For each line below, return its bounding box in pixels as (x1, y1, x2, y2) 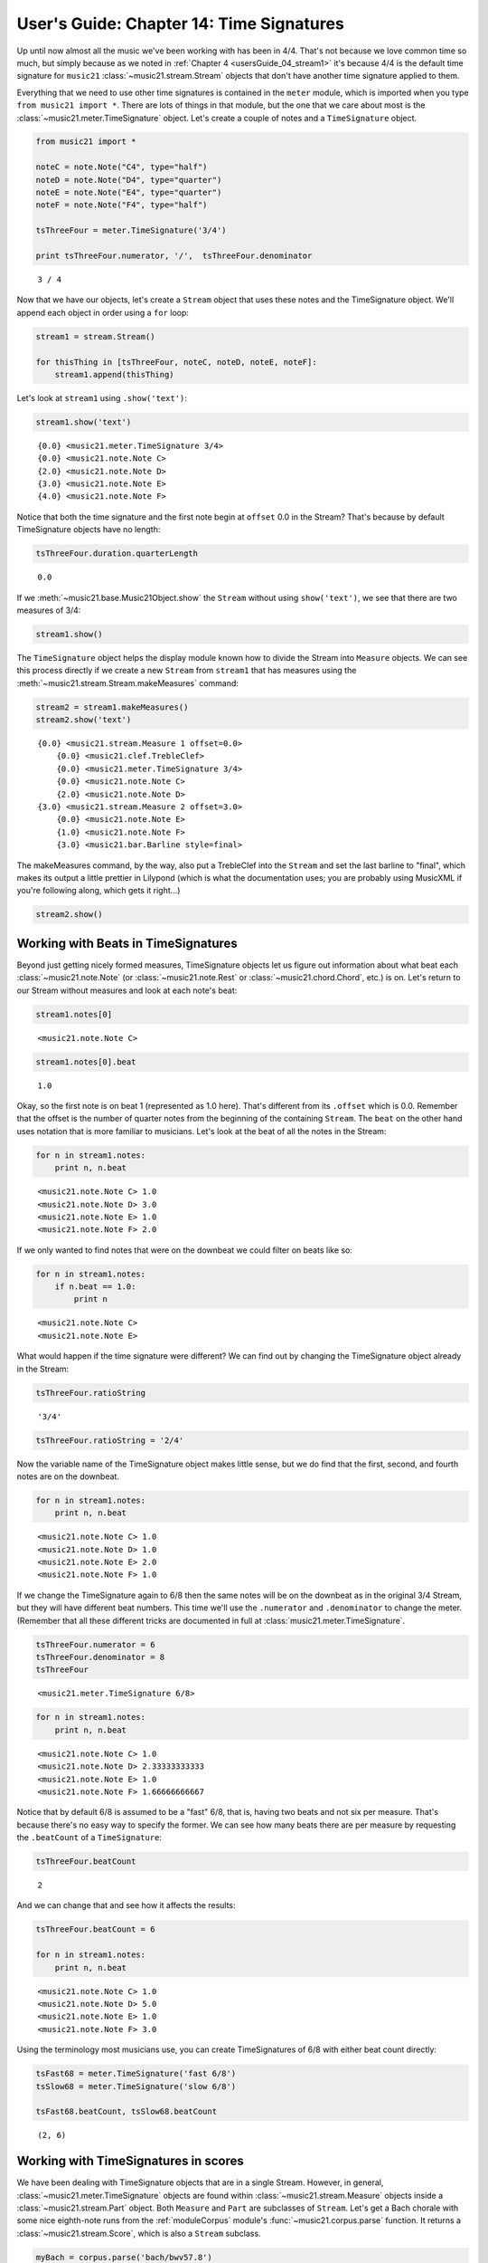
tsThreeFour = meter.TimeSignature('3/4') (35, 225, 227, 235)
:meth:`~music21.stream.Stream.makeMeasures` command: (16, 677, 239, 688)
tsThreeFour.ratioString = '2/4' (35, 1435, 184, 1446)
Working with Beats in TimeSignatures (16, 935, 239, 950)
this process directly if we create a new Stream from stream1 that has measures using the (16, 665, 357, 676)
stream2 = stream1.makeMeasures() (35, 702, 189, 712)
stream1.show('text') (35, 416, 132, 427)
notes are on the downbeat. (16, 1471, 119, 1482)
